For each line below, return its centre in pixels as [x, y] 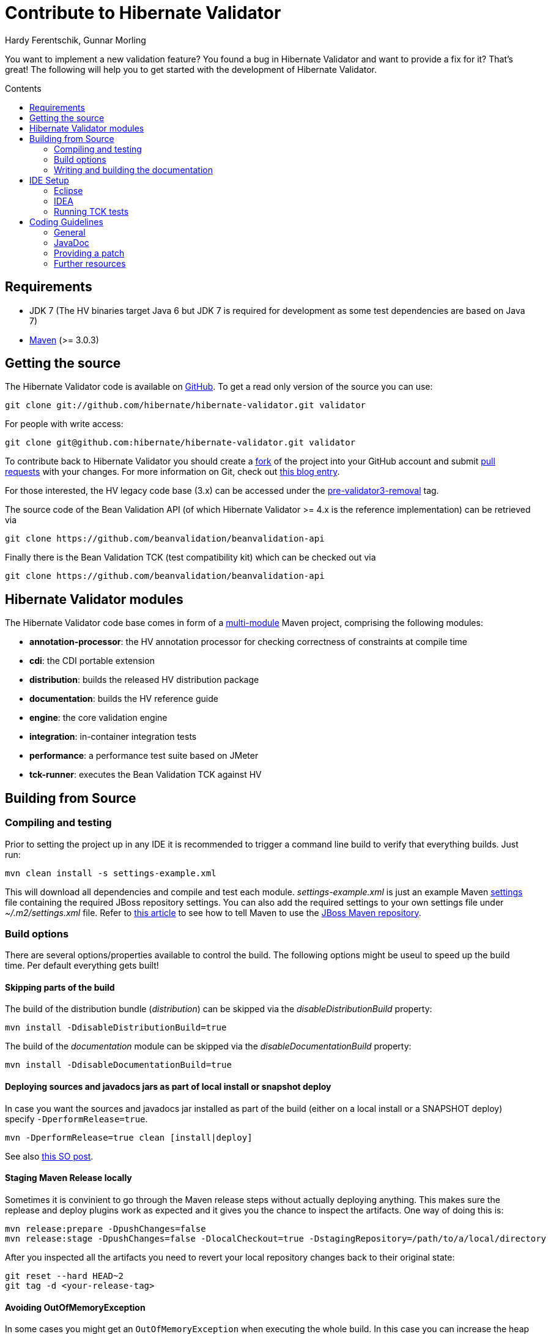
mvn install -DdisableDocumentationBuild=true [118, 1065]
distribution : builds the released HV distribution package [144, 680]
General [70, 232]
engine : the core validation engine [98, 718]
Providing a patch [89, 253]
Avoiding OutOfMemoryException [75, 1307]
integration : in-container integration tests [113, 737]
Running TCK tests [91, 211]
